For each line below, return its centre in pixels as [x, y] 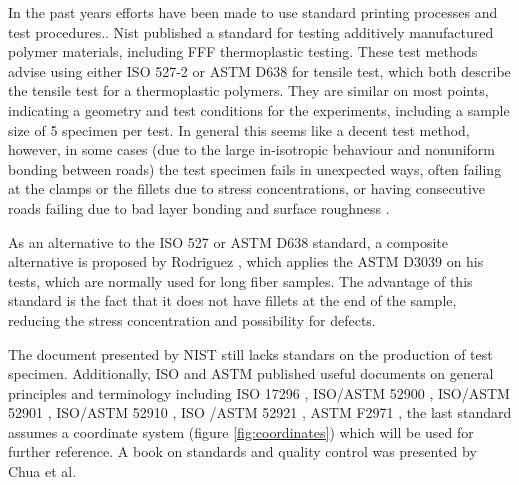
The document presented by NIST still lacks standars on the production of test [250, 353]
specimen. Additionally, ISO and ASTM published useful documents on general [251, 373]
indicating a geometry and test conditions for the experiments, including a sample [259, 109]
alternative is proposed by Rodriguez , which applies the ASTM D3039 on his [246, 261]
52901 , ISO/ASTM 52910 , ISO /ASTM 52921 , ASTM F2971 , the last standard [260, 412]
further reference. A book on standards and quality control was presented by [242, 451]
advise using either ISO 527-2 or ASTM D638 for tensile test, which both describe [259, 70]
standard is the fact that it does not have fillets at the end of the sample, [232, 300]
